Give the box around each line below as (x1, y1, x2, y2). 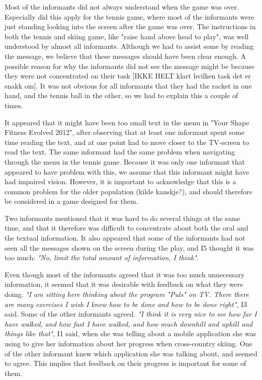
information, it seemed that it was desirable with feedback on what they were (5, 279, 243, 289)
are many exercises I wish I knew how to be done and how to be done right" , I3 (5, 298, 247, 309)
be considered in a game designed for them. (5, 196, 138, 206)
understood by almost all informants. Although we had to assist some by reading (5, 41, 254, 51)
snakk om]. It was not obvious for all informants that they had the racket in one (5, 80, 252, 91)
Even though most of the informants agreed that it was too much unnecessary (5, 269, 245, 279)
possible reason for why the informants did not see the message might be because (5, 60, 255, 71)
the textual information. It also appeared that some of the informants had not (5, 233, 245, 243)
